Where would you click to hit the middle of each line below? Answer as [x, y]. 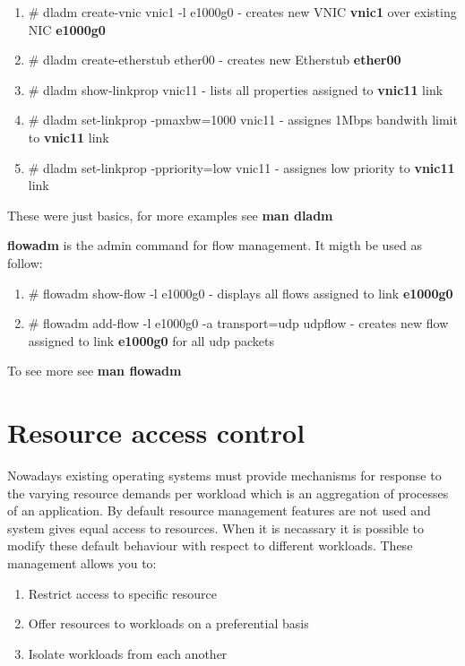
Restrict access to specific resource [123, 593]
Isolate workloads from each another [128, 653]
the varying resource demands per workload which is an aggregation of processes [228, 493]
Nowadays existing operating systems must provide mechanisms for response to [224, 476]
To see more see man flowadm [95, 371]
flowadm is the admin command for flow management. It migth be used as [215, 245]
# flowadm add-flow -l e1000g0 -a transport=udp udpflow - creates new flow [238, 323]
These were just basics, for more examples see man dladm [170, 215]
